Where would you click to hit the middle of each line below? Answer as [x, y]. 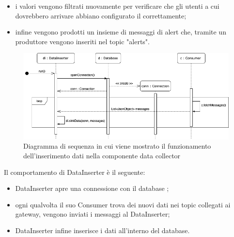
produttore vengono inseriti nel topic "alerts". [82, 41]
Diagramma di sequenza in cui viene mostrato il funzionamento [117, 146]
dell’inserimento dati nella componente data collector [102, 155]
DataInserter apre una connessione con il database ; [92, 188]
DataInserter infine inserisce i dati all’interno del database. [102, 230]
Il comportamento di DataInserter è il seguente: [75, 172]
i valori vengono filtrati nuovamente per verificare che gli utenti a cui [117, 6]
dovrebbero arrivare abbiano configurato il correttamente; [101, 15]
